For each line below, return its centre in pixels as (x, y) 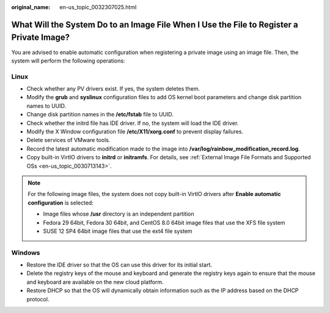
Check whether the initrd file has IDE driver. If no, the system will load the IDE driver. (133, 123)
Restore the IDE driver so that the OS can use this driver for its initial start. (119, 265)
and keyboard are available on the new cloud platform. (95, 282)
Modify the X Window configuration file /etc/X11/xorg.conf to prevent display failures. (135, 131)
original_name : (31, 7)
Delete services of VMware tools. (68, 140)
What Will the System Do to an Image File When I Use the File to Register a (155, 25)
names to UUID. (46, 106)
